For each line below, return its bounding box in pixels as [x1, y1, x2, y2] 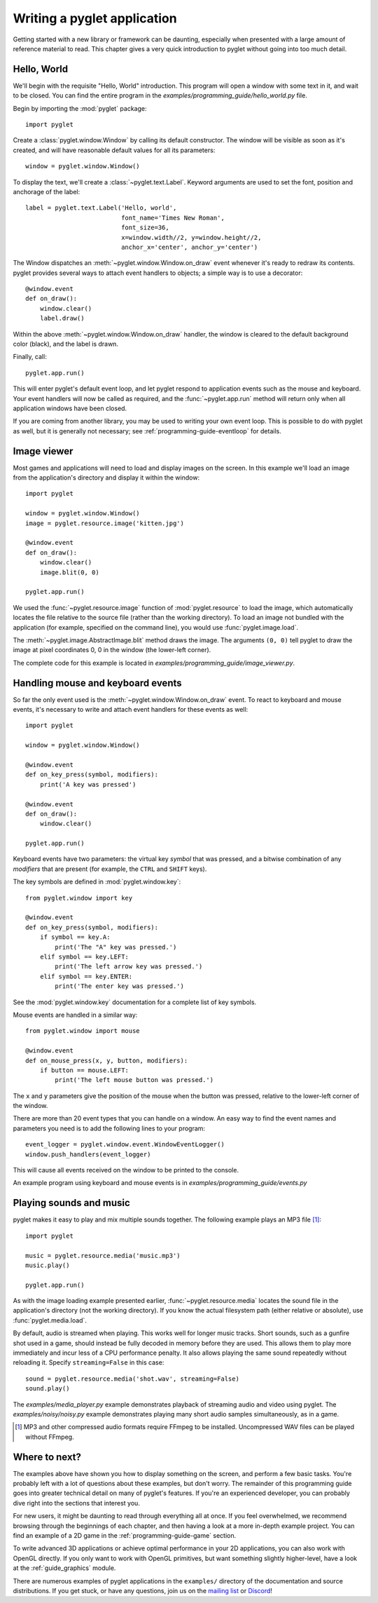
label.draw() [39, 314, 85, 323]
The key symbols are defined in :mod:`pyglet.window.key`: [13, 877, 181, 886]
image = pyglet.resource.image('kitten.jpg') [25, 519, 185, 527]
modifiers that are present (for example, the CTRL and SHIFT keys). [13, 865, 207, 873]
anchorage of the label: [13, 187, 80, 196]
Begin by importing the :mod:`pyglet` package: [13, 104, 147, 112]
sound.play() [25, 1385, 70, 1393]
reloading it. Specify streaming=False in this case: [13, 1358, 164, 1367]
